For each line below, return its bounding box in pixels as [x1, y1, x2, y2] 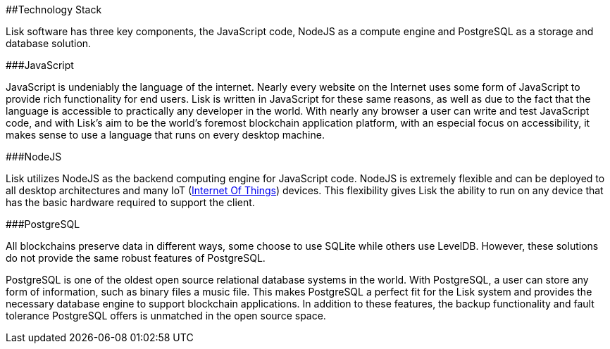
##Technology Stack [6, 4, 102, 15]
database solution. [6, 37, 92, 49]
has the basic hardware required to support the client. [6, 196, 255, 208]
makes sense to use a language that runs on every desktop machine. [6, 129, 325, 141]
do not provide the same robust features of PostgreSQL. [6, 252, 266, 264]
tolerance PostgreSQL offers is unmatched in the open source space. [6, 310, 326, 322]
